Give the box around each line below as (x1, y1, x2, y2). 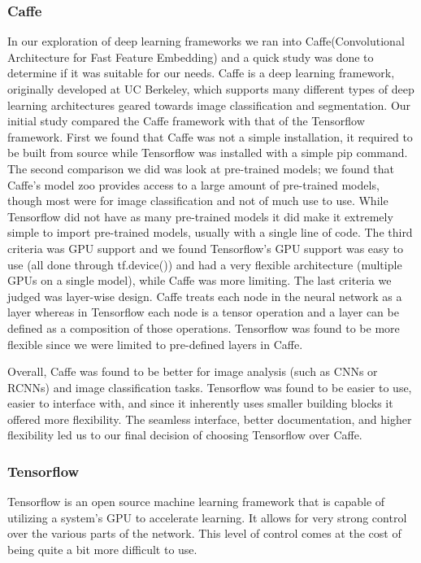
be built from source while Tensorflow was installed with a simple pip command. (7, 144, 408, 161)
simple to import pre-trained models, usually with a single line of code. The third (7, 224, 413, 241)
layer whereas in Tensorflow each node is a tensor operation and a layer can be (7, 303, 399, 321)
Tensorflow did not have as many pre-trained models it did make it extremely (7, 207, 393, 225)
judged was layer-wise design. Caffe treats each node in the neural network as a (7, 287, 402, 304)
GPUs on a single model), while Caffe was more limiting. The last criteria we (7, 272, 392, 289)
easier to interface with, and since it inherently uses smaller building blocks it (7, 395, 393, 412)
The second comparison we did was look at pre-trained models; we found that (7, 159, 395, 177)
